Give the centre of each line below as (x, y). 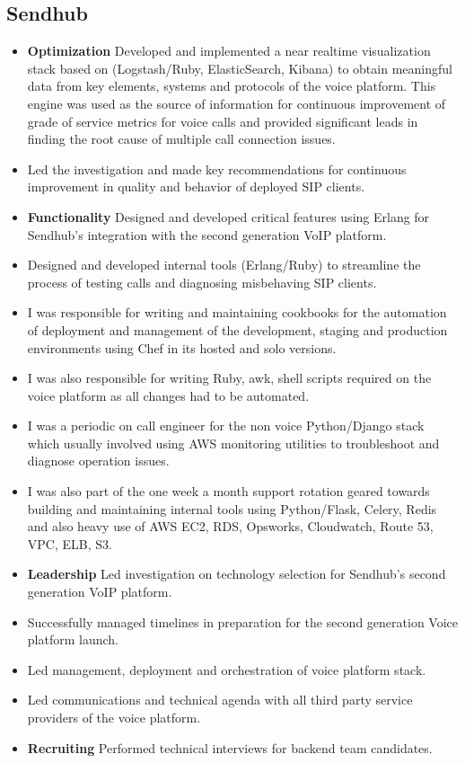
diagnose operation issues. (98, 461)
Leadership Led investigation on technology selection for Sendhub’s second (237, 574)
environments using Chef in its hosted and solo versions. (182, 347)
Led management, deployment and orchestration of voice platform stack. (227, 669)
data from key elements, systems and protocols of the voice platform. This (232, 86)
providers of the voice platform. (114, 718)
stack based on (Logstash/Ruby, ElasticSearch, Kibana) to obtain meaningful (240, 68)
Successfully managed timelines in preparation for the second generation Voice (242, 621)
